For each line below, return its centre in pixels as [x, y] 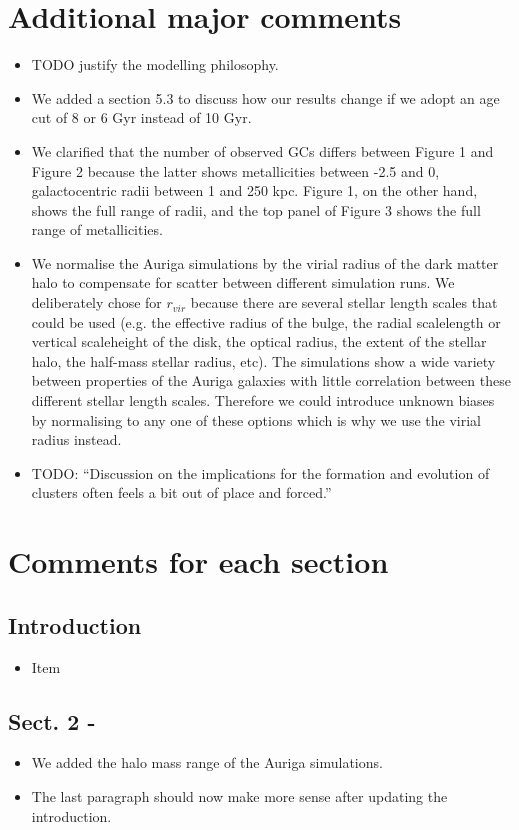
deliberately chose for [96, 302]
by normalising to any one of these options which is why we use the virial [256, 419]
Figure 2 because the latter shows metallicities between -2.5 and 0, [235, 170]
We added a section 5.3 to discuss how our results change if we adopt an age [265, 97]
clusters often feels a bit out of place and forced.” [181, 492]
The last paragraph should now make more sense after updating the [239, 795]
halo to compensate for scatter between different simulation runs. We [243, 282]
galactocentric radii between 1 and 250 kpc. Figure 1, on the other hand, [254, 190]
